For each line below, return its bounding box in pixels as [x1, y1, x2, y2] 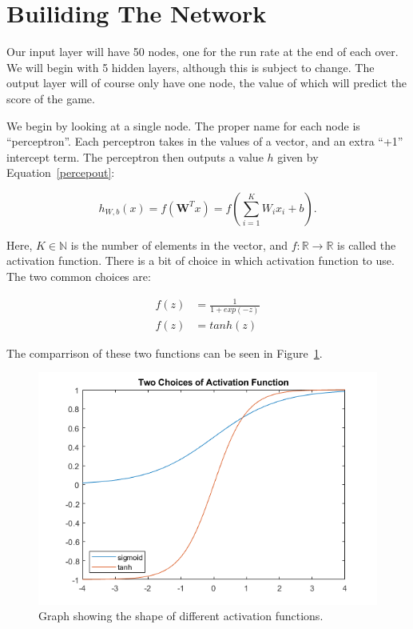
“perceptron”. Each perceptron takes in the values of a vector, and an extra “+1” [6, 133, 403, 150]
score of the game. [6, 90, 95, 106]
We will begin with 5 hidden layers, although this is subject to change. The [6, 58, 375, 75]
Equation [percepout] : [6, 164, 115, 181]
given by [277, 148, 319, 165]
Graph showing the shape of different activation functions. [38, 607, 324, 624]
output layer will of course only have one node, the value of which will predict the [6, 74, 407, 91]
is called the [337, 236, 396, 253]
